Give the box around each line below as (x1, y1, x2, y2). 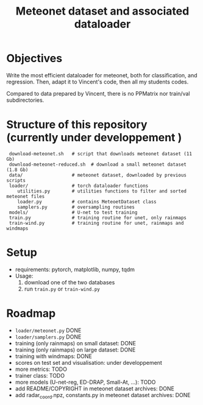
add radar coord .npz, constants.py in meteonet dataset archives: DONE (15, 391, 191, 400)
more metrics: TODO (15, 365, 67, 373)
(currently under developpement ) (6, 131, 182, 144)
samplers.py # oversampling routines (17, 204, 135, 210)
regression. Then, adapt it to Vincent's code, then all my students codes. (6, 78, 189, 85)
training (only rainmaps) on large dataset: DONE (15, 346, 136, 353)
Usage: (15, 272, 34, 280)
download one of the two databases (24, 278, 115, 286)
